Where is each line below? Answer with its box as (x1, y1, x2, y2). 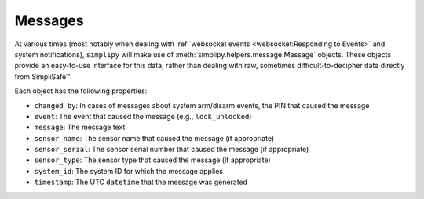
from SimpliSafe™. (14, 71, 72, 81)
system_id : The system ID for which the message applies (34, 166, 224, 175)
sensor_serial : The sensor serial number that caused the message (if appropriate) (34, 145, 309, 154)
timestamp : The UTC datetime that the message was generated (34, 177, 247, 187)
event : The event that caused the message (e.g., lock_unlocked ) (34, 111, 252, 121)
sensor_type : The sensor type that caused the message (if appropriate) (34, 155, 271, 165)
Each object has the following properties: (14, 86, 148, 96)
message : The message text (34, 122, 126, 132)
